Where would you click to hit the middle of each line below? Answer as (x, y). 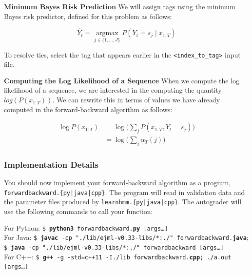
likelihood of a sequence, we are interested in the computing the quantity (113, 90)
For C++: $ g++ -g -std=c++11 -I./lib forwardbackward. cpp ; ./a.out (118, 256)
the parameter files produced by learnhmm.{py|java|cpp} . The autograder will (123, 202)
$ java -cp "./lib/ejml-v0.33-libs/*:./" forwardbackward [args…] (114, 247)
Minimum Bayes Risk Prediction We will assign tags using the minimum (120, 6)
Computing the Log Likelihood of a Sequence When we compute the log (122, 80)
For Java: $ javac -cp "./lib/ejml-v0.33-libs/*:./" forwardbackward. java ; (126, 237)
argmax (107, 33)
